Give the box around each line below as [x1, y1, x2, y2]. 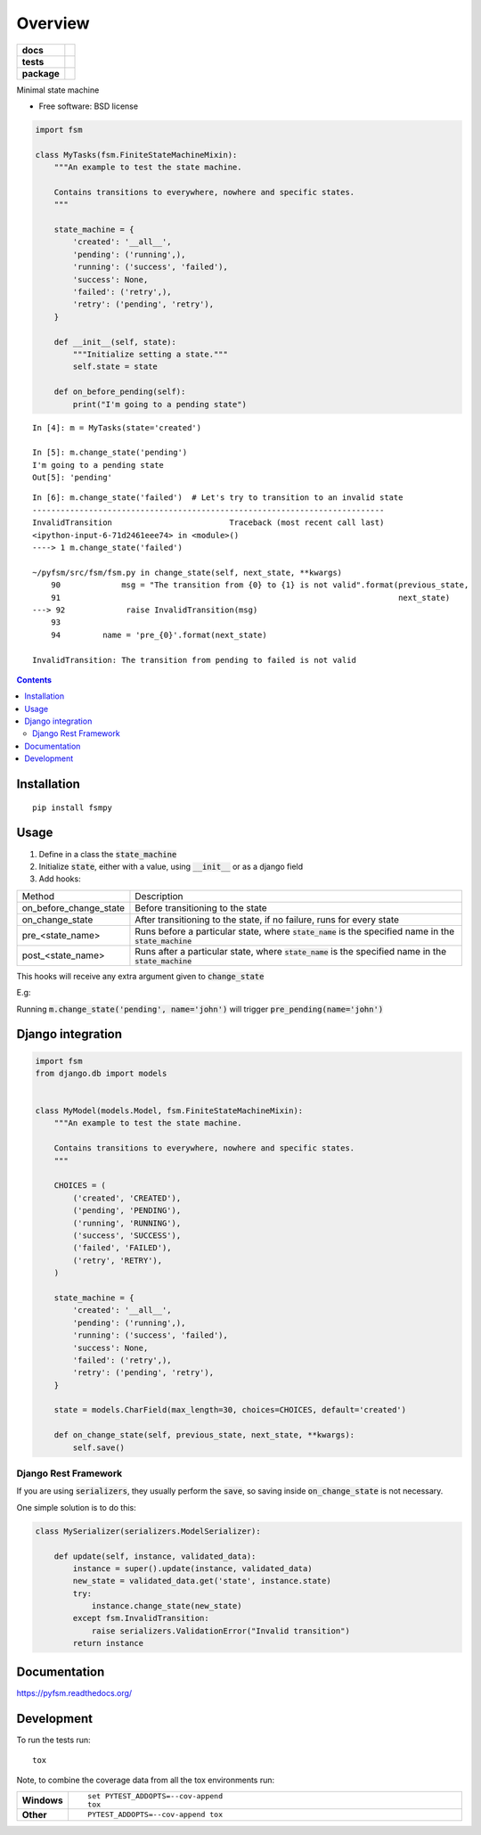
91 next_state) [50, 593, 451, 602]
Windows [21, 1794, 63, 1806]
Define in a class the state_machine [38, 848, 177, 859]
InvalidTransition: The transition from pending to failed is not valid [32, 655, 356, 665]
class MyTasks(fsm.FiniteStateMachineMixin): [35, 150, 238, 160]
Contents [16, 674, 53, 685]
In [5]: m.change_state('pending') [32, 447, 188, 458]
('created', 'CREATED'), [72, 1192, 182, 1203]
